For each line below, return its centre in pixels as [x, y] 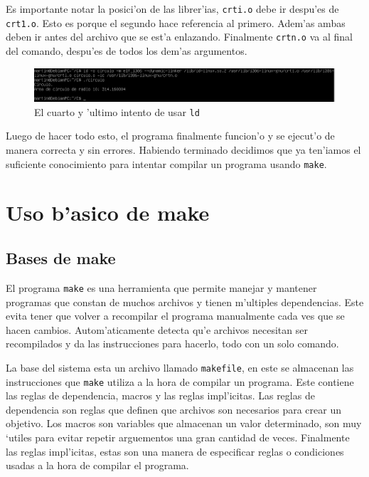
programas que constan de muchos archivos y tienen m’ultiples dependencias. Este [185, 302]
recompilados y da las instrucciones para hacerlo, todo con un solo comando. [172, 344]
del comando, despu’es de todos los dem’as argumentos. [127, 50]
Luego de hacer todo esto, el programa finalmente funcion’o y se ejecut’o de [170, 136]
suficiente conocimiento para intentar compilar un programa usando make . [166, 163]
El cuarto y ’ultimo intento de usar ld [117, 111]
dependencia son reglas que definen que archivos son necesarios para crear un [174, 409]
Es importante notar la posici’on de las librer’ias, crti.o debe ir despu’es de [172, 9]
